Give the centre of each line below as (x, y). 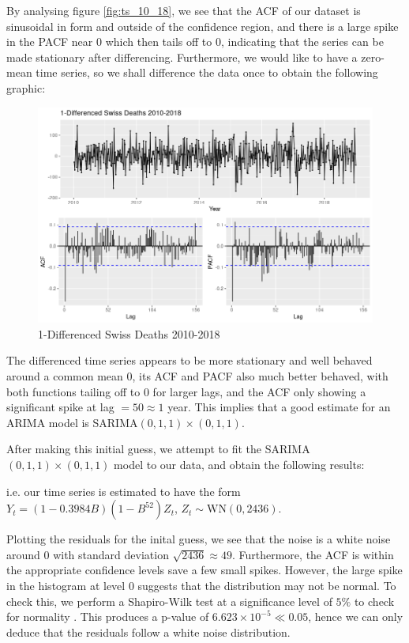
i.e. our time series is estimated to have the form (124, 491)
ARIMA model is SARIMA (72, 422)
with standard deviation (111, 554)
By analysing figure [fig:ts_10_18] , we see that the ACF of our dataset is (184, 10)
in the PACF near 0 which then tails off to (109, 42)
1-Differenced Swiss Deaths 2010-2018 (129, 333)
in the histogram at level (66, 585)
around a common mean (65, 376)
